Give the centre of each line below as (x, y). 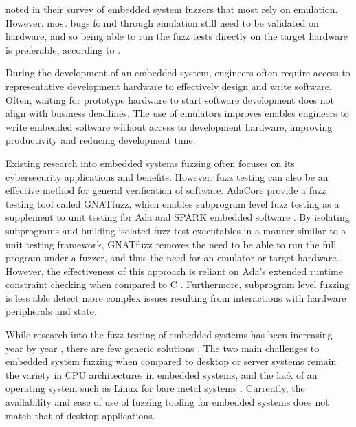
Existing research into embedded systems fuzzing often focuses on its (150, 163)
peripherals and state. (51, 311)
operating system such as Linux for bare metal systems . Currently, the (155, 388)
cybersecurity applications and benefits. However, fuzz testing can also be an (167, 176)
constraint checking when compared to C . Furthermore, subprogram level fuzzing (178, 284)
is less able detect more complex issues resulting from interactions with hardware (176, 297)
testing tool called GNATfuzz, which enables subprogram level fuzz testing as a (173, 203)
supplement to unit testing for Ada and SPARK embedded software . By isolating (178, 217)
